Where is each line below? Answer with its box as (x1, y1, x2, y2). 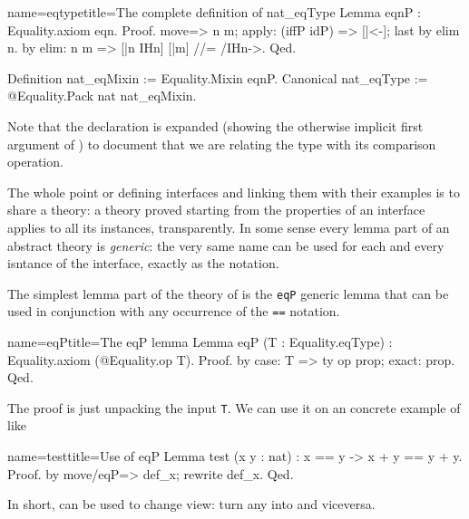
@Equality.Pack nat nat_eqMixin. (7, 86, 197, 105)
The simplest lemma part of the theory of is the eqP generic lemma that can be (7, 284, 449, 303)
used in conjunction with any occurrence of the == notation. (7, 302, 340, 321)
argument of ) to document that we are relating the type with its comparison (7, 134, 436, 153)
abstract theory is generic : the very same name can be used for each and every (7, 235, 445, 255)
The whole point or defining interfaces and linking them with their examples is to (7, 182, 460, 201)
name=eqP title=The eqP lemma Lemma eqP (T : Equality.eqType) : (7, 332, 393, 351)
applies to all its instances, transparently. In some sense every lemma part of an (7, 217, 450, 236)
